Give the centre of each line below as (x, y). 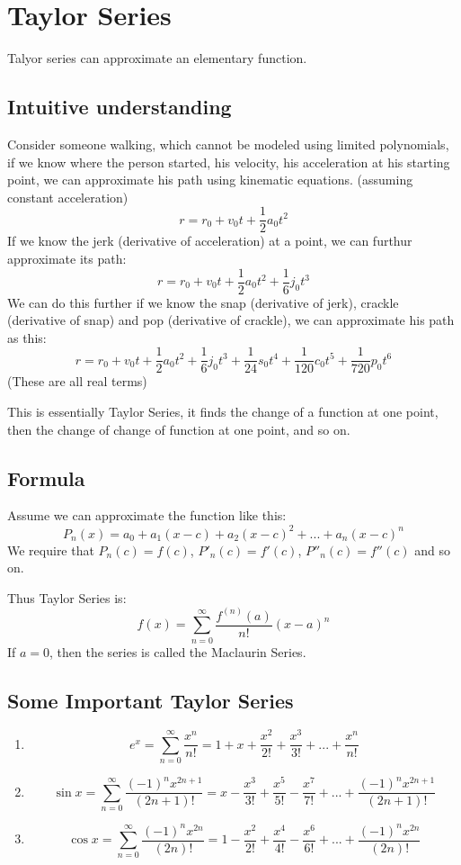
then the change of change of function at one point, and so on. (179, 429)
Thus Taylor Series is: (67, 597)
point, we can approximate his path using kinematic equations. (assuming (210, 180)
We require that (51, 550)
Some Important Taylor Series (151, 700)
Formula (46, 478)
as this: (27, 337)
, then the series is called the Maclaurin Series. (178, 651)
